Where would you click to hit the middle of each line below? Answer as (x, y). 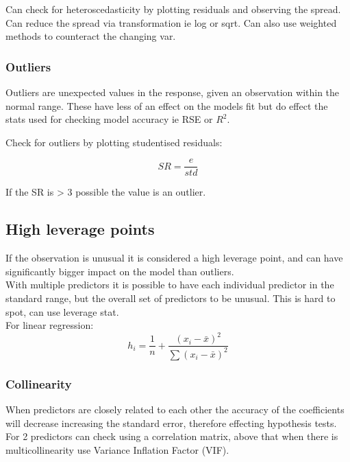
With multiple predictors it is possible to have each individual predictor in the (170, 285)
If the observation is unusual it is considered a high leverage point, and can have (174, 258)
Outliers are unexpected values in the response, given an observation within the (173, 92)
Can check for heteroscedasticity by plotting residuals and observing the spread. (173, 9)
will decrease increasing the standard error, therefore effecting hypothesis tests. (171, 423)
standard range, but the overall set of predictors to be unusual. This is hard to (171, 298)
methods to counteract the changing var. (91, 36)
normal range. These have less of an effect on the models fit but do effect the (167, 105)
